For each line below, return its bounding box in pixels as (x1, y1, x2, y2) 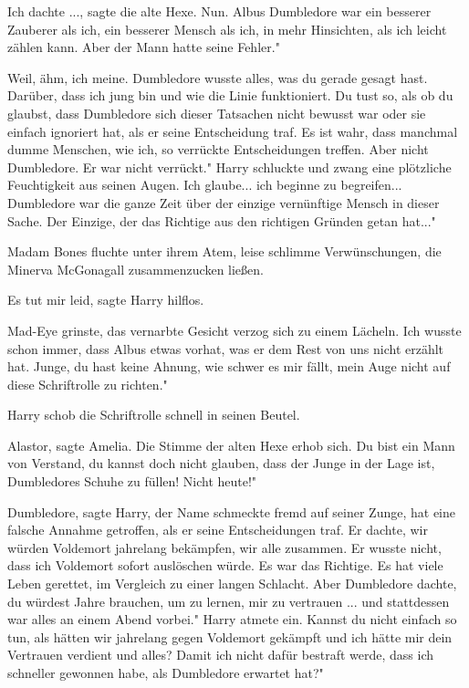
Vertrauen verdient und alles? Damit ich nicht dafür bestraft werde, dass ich (7, 645, 434, 664)
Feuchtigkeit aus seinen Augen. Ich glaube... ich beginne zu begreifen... (7, 175, 402, 194)
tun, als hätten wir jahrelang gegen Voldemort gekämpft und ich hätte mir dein (7, 627, 453, 646)
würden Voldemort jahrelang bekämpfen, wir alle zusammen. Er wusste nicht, (7, 537, 442, 557)
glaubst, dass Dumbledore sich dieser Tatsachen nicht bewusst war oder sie (7, 103, 426, 122)
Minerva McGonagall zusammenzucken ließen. (7, 259, 264, 278)
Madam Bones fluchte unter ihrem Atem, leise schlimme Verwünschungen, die (7, 242, 442, 261)
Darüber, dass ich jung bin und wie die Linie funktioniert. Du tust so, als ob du (7, 86, 453, 105)
